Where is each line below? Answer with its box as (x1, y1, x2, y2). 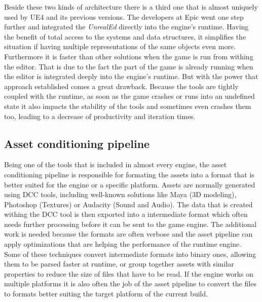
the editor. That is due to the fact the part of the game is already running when (4, 61, 253, 71)
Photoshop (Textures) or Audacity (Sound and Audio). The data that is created (4, 199, 253, 209)
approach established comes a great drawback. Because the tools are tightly (4, 81, 239, 91)
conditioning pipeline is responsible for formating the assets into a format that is (4, 169, 254, 179)
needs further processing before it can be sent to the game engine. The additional (4, 218, 257, 229)
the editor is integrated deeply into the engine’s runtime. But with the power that (4, 71, 258, 82)
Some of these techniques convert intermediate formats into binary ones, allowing (4, 248, 256, 259)
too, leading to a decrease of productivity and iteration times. (4, 110, 196, 121)
